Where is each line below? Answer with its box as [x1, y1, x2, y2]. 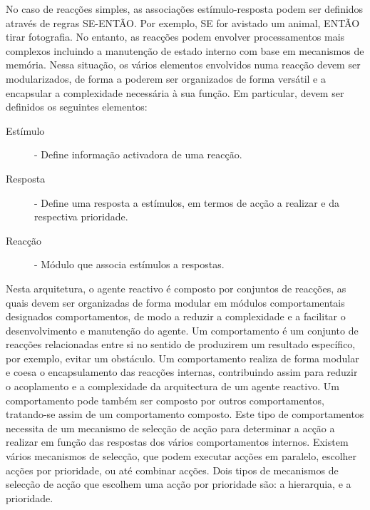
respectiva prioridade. [34, 209, 128, 224]
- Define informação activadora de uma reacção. [34, 147, 242, 162]
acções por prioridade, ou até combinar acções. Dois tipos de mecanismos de [6, 462, 339, 477]
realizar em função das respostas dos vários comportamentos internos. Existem [6, 434, 349, 449]
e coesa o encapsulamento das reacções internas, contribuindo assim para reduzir [6, 364, 358, 379]
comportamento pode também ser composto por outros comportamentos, [6, 392, 324, 407]
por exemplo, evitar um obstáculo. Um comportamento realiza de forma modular [6, 350, 359, 365]
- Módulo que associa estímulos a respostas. [34, 257, 225, 272]
